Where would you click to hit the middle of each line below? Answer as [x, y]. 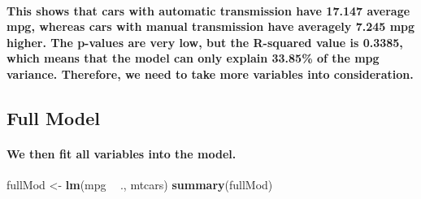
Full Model [53, 117]
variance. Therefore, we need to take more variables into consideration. [210, 74]
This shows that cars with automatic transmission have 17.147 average [208, 10]
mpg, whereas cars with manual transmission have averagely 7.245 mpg [211, 26]
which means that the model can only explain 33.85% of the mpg [193, 58]
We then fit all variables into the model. [122, 153]
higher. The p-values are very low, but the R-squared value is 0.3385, [205, 42]
